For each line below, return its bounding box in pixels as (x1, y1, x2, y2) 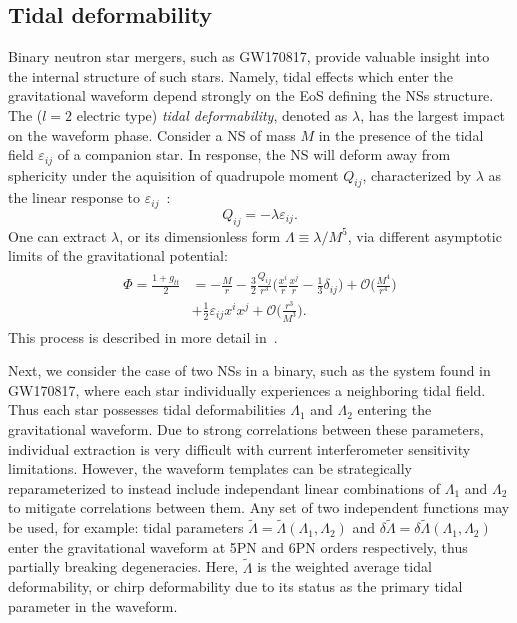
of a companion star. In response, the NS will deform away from (57, 144, 451, 165)
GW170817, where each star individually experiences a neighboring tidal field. (8, 379, 486, 400)
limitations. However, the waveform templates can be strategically (8, 458, 412, 479)
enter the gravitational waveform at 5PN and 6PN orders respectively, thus (8, 536, 468, 557)
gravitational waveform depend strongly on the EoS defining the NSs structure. (8, 85, 494, 106)
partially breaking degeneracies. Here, (8, 556, 239, 577)
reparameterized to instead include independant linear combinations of (8, 477, 441, 498)
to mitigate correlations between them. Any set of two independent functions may (8, 497, 510, 518)
